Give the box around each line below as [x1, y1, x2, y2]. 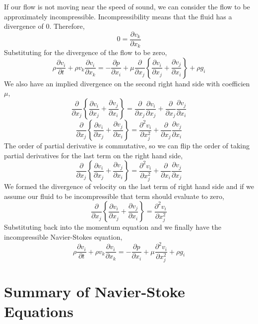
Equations [4, 301, 73, 321]
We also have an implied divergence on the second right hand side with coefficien [4, 78, 250, 88]
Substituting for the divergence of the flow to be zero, [4, 47, 167, 58]
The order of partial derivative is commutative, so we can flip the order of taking [4, 140, 250, 151]
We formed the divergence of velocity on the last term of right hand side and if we [4, 181, 254, 192]
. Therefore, [49, 21, 85, 31]
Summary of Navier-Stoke [4, 281, 185, 302]
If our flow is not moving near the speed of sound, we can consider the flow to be [4, 1, 250, 11]
